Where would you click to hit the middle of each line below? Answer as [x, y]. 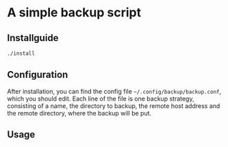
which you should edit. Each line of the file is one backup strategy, [101, 98]
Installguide [33, 38]
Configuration [38, 75]
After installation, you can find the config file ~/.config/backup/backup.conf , [114, 91]
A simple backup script [74, 13]
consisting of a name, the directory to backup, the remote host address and [114, 106]
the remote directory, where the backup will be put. [79, 113]
